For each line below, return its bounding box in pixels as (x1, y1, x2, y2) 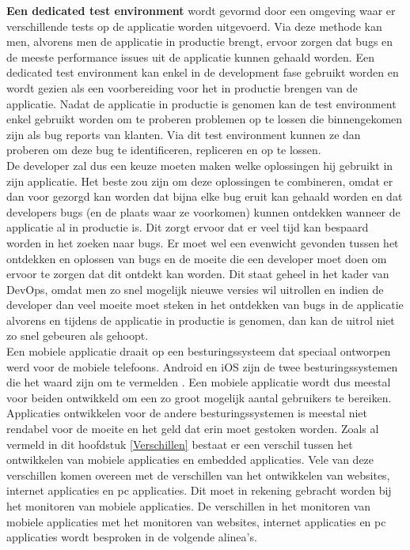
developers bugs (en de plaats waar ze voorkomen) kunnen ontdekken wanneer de (6, 203, 401, 220)
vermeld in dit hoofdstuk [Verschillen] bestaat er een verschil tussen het (6, 435, 353, 452)
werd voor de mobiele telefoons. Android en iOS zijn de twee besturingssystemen (6, 358, 398, 375)
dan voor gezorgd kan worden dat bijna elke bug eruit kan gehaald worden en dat (6, 188, 403, 205)
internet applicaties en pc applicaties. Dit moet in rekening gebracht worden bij (6, 482, 392, 499)
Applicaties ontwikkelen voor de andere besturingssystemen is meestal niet (6, 405, 368, 421)
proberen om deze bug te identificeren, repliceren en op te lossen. (6, 141, 321, 158)
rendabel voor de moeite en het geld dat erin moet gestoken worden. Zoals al (6, 420, 379, 437)
